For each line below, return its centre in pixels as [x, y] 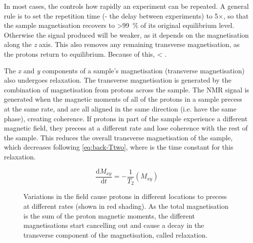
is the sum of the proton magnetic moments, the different [109, 215]
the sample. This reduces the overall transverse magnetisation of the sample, [118, 137]
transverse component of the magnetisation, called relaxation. [116, 234]
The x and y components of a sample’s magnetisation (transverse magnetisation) [124, 70]
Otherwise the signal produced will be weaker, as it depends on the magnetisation [126, 34]
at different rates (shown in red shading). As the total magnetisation [126, 206]
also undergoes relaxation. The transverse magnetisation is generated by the [118, 80]
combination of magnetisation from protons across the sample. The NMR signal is [127, 89]
